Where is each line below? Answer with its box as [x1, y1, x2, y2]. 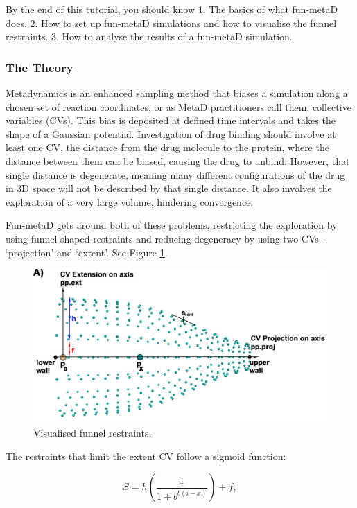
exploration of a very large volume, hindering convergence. [6, 194, 254, 209]
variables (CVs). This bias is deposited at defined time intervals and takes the [6, 113, 336, 128]
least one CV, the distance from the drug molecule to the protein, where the [6, 140, 329, 155]
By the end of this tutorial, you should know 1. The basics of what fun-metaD [6, 2, 338, 16]
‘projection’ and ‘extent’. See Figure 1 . [6, 245, 168, 259]
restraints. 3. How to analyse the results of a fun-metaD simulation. [6, 29, 293, 44]
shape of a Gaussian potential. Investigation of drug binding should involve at [6, 126, 336, 141]
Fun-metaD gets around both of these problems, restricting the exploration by [6, 218, 338, 232]
